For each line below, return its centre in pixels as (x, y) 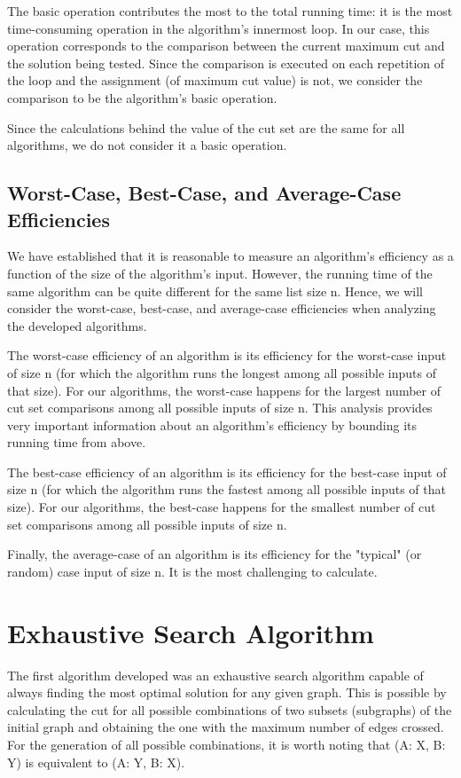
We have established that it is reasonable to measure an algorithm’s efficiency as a (230, 256)
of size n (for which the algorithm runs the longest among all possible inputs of (222, 372)
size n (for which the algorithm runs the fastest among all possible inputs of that (227, 489)
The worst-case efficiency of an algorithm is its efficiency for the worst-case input (227, 355)
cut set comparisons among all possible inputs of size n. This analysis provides (220, 408)
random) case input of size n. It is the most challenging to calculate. (192, 571)
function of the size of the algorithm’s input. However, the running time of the (220, 273)
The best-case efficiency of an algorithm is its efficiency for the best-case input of (227, 472)
